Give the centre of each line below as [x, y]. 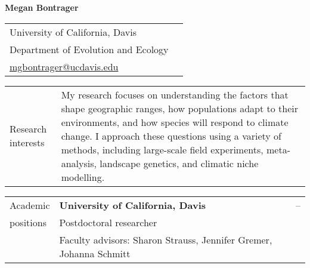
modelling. [83, 177]
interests [27, 143]
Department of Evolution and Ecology [89, 49]
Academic [30, 205]
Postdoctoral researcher [108, 222]
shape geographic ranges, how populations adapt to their [180, 108]
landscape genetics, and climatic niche [179, 163]
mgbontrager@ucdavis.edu [64, 66]
